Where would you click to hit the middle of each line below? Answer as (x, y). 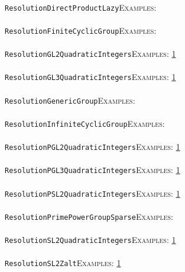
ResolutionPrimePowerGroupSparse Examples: (89, 216)
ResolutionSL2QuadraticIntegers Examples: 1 (90, 240)
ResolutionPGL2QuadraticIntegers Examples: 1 (92, 147)
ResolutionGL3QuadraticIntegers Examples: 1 (90, 77)
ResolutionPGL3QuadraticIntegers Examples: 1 (92, 170)
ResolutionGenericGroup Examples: (70, 100)
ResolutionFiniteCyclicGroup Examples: (81, 30)
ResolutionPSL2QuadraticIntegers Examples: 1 (92, 193)
